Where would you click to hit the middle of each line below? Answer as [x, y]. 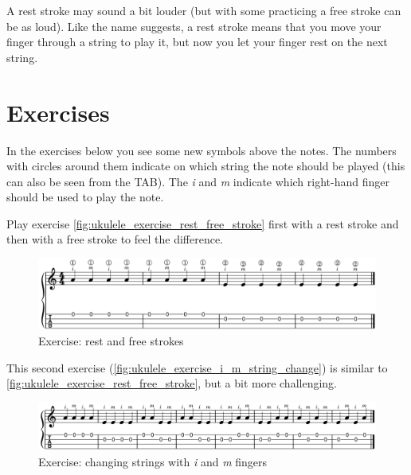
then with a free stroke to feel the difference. [115, 239]
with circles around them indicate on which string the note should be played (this [206, 166]
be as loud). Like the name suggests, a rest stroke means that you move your [194, 26]
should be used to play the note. [85, 197]
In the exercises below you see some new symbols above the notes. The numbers [202, 150]
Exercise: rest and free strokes [111, 341]
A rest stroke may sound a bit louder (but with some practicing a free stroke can [204, 10]
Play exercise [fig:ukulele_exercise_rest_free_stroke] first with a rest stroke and [203, 223]
